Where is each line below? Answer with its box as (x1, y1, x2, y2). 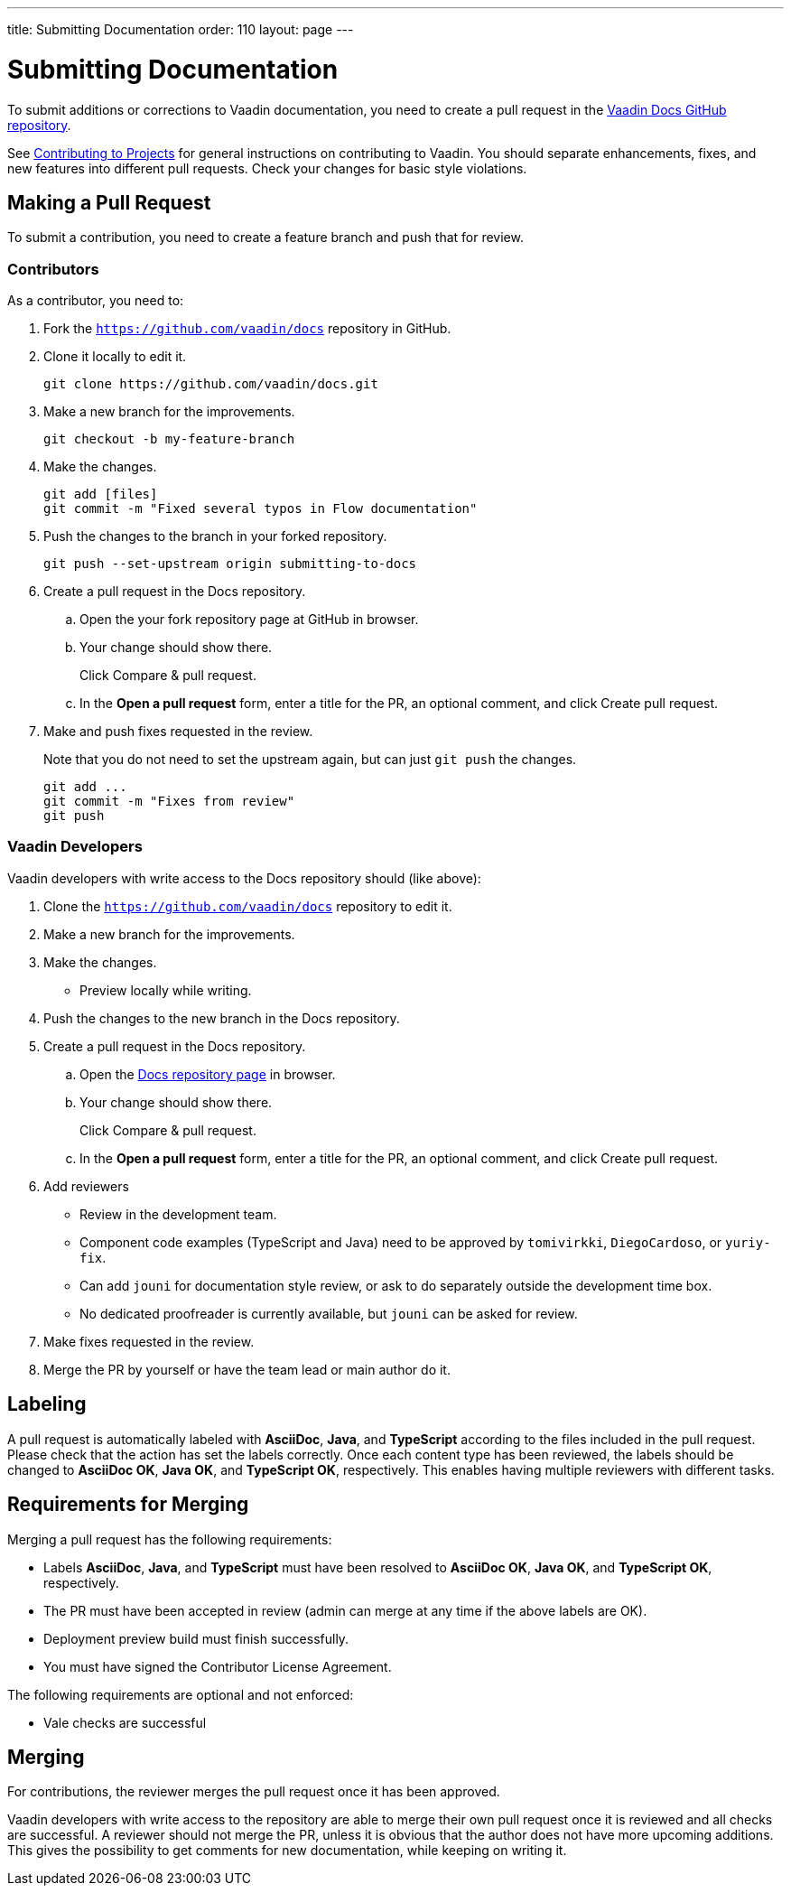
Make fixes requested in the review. (43, 1333, 255, 1349)
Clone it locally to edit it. (43, 349, 187, 365)
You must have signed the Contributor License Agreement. (43, 1658, 392, 1674)
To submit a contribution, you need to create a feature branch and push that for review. (7, 229, 524, 246)
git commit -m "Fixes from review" (43, 794, 295, 809)
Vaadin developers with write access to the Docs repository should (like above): (7, 870, 481, 886)
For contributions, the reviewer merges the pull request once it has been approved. (7, 1784, 500, 1800)
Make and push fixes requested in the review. (43, 723, 313, 740)
